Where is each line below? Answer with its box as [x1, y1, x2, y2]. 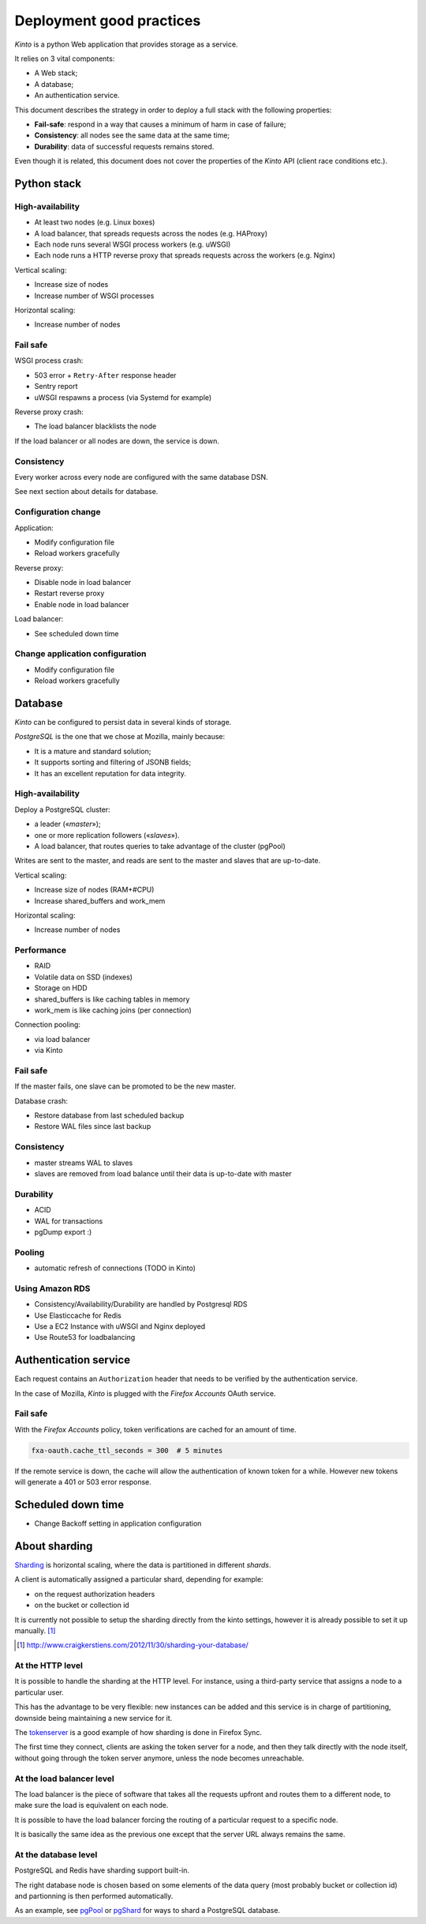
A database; [34, 79, 74, 89]
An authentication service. [34, 91, 120, 100]
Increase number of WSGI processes [34, 291, 155, 300]
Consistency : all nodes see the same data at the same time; [34, 130, 230, 140]
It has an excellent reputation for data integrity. [34, 768, 187, 778]
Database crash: [14, 1096, 69, 1106]
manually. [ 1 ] [14, 1625, 56, 1635]
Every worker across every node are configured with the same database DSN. [14, 472, 268, 481]
